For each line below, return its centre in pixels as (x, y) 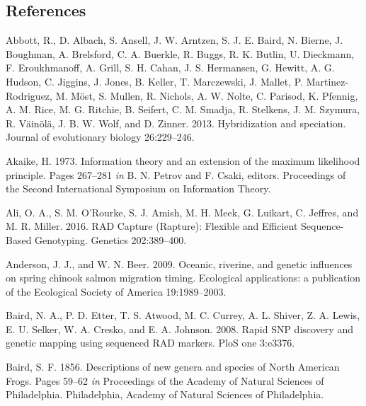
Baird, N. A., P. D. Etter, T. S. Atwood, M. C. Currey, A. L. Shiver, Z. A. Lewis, (183, 315)
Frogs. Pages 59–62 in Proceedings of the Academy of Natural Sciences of (165, 380)
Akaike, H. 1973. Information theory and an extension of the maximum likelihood (183, 160)
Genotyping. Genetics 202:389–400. (111, 239)
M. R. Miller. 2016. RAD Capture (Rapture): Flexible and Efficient (152, 226)
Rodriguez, (29, 95)
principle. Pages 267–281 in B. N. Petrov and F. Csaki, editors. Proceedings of (176, 174)
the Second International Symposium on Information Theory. (138, 188)
